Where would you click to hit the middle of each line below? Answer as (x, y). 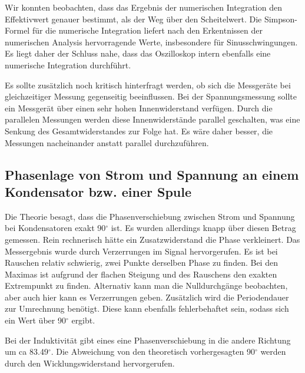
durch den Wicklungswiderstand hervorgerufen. (90, 363)
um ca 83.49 (26, 351)
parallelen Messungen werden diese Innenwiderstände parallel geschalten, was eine (152, 119)
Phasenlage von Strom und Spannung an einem (152, 174)
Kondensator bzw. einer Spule (98, 191)
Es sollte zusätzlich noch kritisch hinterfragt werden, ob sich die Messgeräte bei (148, 85)
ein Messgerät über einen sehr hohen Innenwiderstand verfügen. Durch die (139, 108)
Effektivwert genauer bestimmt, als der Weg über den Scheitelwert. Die (133, 19)
